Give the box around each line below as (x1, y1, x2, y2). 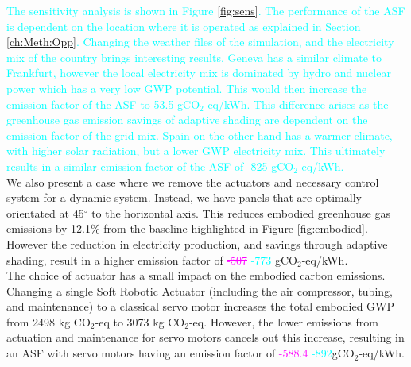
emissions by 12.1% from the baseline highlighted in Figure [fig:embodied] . (6, 220, 368, 237)
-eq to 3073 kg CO (95, 313, 185, 330)
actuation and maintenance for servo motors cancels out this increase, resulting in (6, 329, 405, 346)
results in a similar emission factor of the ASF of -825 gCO (6, 157, 294, 174)
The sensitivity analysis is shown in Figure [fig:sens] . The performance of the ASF (6, 2, 405, 18)
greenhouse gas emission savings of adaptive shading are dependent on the (6, 111, 368, 128)
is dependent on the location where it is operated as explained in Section (6, 17, 361, 34)
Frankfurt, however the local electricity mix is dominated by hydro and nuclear (6, 64, 391, 81)
